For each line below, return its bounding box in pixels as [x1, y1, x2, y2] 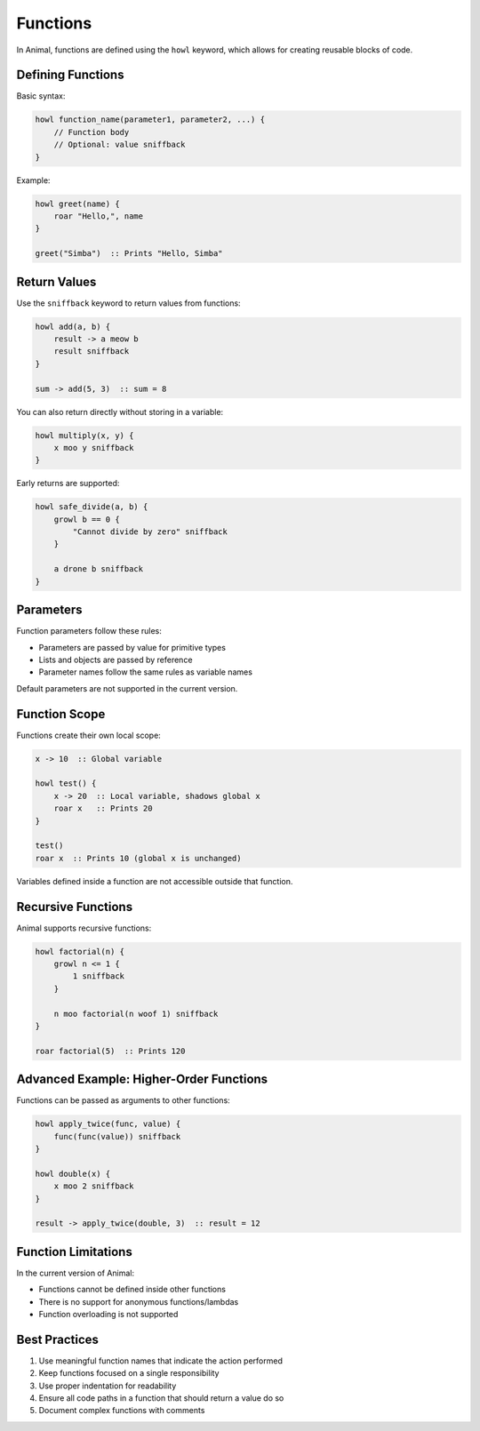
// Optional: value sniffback [53, 140, 186, 150]
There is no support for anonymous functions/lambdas [38, 1296, 239, 1307]
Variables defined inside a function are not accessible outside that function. [16, 875, 293, 886]
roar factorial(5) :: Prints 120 [35, 1045, 186, 1056]
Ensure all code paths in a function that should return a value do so [38, 1393, 284, 1403]
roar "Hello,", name [53, 211, 144, 221]
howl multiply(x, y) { [35, 430, 134, 440]
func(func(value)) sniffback [53, 1131, 181, 1141]
